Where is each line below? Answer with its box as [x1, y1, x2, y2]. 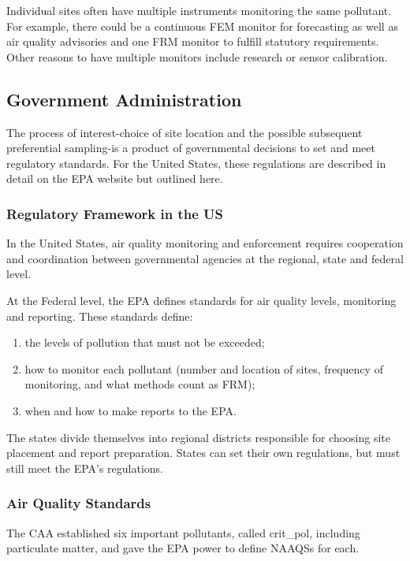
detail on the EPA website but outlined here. [6, 170, 223, 187]
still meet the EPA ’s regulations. [6, 459, 164, 476]
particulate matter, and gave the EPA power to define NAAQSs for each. [6, 540, 360, 556]
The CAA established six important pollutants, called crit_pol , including [6, 524, 360, 541]
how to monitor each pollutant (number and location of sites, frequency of [24, 360, 383, 377]
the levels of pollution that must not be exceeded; [24, 334, 265, 351]
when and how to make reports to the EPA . [24, 402, 237, 418]
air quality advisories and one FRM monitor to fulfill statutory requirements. [6, 33, 379, 50]
